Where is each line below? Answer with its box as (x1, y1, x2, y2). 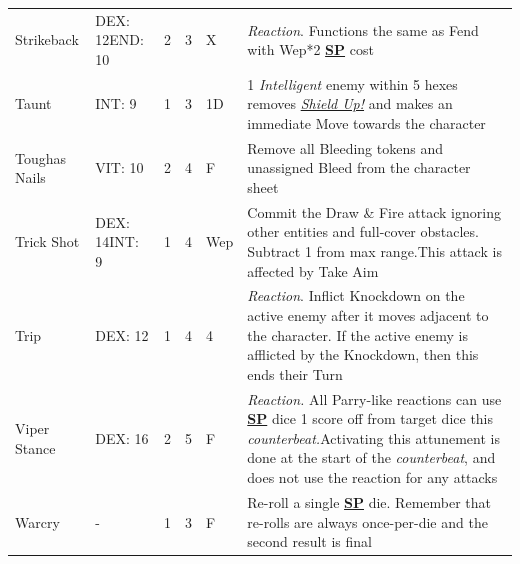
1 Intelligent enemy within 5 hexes (247, 73, 458, 94)
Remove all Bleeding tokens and (247, 137, 443, 158)
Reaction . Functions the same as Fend (247, 19, 479, 40)
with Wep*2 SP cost (247, 39, 374, 60)
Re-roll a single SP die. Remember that (247, 491, 491, 512)
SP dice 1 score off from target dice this (247, 408, 494, 429)
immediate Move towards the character (247, 112, 486, 133)
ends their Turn (247, 363, 343, 384)
